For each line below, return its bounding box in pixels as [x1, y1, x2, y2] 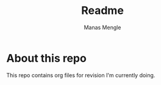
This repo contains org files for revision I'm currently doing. [6, 71, 156, 79]
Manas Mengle [84, 24, 121, 31]
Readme [81, 4, 124, 18]
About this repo [6, 51, 87, 65]
